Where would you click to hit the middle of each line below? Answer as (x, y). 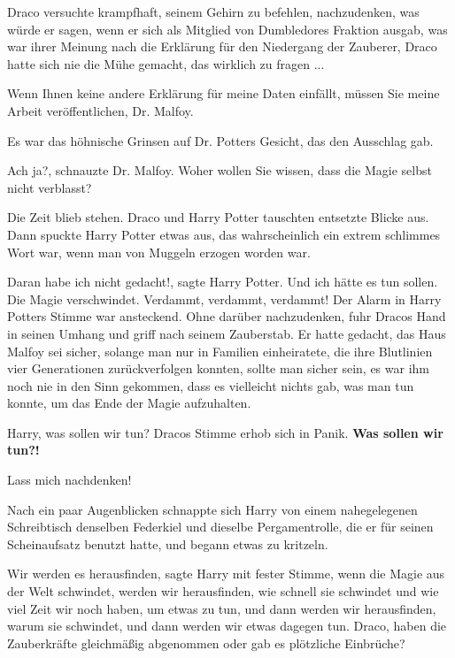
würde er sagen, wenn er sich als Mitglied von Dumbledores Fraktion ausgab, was (227, 29)
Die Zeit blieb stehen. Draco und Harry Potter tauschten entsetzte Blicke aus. (218, 217)
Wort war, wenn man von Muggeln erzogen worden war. (159, 252)
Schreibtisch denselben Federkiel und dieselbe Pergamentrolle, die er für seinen (220, 527)
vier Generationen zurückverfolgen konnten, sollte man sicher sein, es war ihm (219, 368)
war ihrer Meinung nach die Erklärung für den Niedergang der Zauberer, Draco (222, 46)
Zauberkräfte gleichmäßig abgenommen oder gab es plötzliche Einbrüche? (206, 643)
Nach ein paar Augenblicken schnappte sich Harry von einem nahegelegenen (212, 509)
